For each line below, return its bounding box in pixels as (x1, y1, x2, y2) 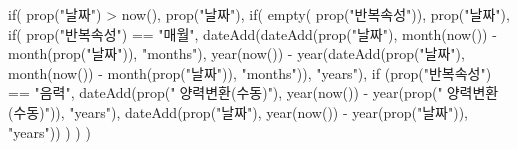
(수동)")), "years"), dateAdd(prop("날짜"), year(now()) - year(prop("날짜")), (8, 101, 468, 122)
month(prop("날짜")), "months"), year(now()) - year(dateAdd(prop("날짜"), (8, 43, 465, 64)
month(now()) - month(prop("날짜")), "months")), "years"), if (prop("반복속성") (8, 62, 492, 83)
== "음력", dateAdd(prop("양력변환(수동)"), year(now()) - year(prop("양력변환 (8, 82, 499, 103)
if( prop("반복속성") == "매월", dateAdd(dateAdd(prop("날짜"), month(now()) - (8, 23, 497, 44)
